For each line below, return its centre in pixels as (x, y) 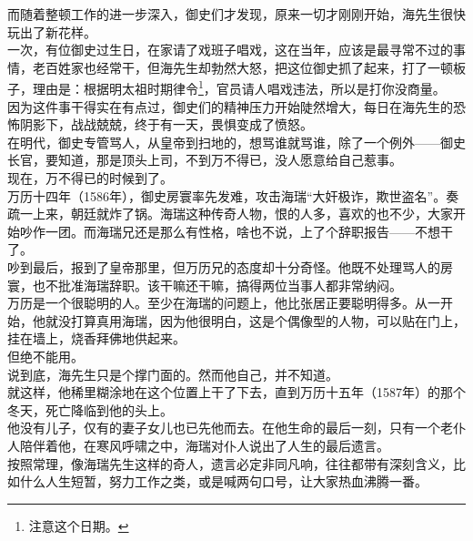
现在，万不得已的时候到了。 (90, 178)
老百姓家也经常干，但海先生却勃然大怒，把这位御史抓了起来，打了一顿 (242, 67)
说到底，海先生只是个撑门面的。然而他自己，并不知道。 (173, 374)
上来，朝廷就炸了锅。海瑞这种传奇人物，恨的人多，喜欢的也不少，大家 (242, 214)
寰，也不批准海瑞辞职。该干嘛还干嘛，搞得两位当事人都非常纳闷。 (205, 285)
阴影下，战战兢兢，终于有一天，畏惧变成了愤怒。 (166, 124)
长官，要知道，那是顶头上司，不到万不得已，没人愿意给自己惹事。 (205, 160)
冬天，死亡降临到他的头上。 (90, 409)
